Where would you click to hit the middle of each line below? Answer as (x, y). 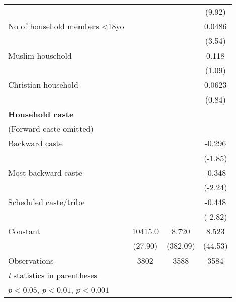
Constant (24, 231)
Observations (31, 260)
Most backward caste (45, 172)
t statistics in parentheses (53, 275)
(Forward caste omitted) (51, 129)
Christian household (43, 85)
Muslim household (40, 55)
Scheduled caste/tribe (46, 202)
